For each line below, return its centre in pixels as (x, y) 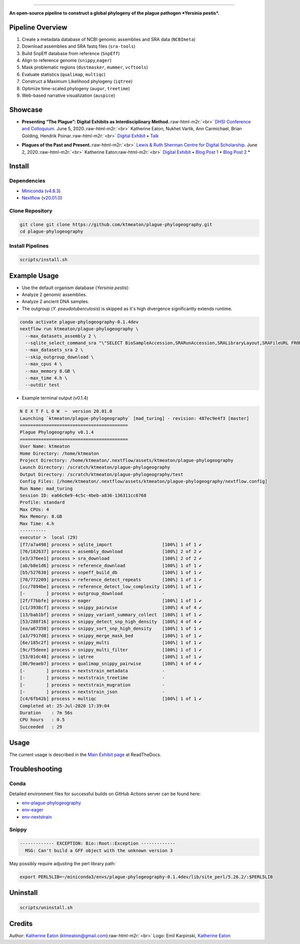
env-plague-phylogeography (51, 803)
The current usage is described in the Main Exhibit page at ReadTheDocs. (85, 755)
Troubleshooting (36, 769)
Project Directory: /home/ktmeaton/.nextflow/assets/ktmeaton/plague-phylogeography (126, 460)
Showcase (26, 109)
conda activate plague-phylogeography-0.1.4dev (79, 322)
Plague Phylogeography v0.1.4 (57, 432)
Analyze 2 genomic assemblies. (54, 295)
